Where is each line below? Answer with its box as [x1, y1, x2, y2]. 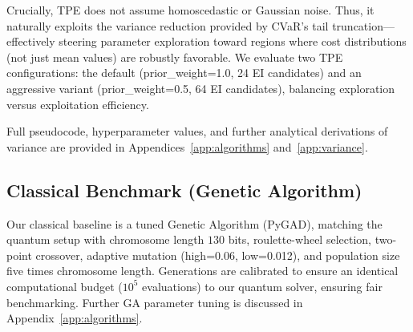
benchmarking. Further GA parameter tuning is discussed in [6, 294, 303, 310]
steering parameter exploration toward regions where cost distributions [59, 33, 407, 50]
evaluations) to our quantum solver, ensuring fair [142, 277, 383, 294]
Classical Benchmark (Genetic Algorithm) [6, 177, 362, 202]
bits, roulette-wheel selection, [228, 231, 371, 248]
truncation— [332, 17, 395, 34]
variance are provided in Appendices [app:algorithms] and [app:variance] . [6, 138, 368, 155]
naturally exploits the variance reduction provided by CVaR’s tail [6, 17, 329, 34]
